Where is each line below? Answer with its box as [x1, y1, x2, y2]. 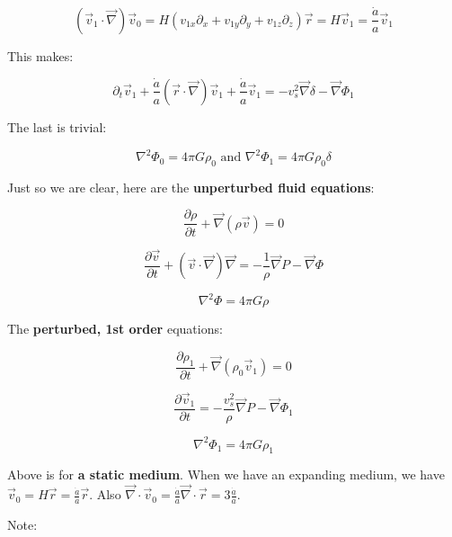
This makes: [7, 46, 74, 65]
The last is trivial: [7, 117, 107, 136]
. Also [89, 485, 121, 504]
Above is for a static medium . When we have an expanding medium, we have [7, 465, 445, 484]
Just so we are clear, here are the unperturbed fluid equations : [7, 177, 375, 196]
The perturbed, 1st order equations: [7, 319, 223, 338]
